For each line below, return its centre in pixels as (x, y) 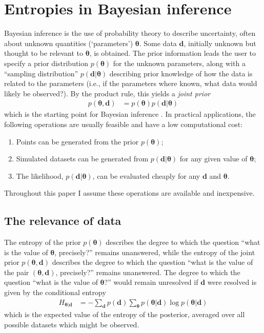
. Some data (158, 43)
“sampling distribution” (41, 73)
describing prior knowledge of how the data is (181, 73)
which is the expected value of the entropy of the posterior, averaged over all (125, 314)
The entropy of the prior (43, 242)
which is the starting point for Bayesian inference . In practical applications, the (130, 114)
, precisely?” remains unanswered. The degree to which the (148, 272)
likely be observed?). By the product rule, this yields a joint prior (107, 93)
